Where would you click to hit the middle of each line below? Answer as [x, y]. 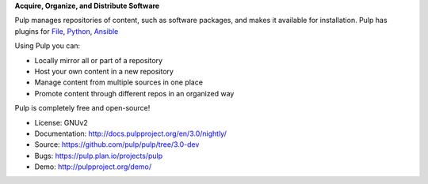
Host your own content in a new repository [104, 71]
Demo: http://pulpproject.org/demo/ [93, 167]
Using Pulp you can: [48, 46]
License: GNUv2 [61, 122]
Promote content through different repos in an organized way [134, 93]
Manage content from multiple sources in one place [119, 82]
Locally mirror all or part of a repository [98, 60]
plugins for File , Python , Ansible [67, 31]
